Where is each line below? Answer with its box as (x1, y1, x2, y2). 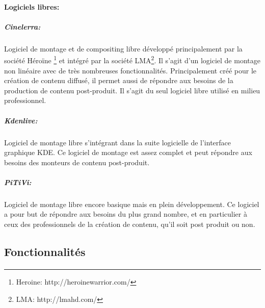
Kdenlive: (4, 115, 38, 125)
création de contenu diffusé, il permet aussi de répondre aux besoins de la (4, 75, 233, 86)
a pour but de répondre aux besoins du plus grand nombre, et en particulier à (4, 209, 247, 219)
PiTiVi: (4, 176, 32, 187)
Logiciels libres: (4, 1, 60, 12)
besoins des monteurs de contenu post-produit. (4, 157, 150, 167)
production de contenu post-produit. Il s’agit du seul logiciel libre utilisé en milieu (4, 85, 260, 95)
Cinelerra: (4, 21, 41, 32)
